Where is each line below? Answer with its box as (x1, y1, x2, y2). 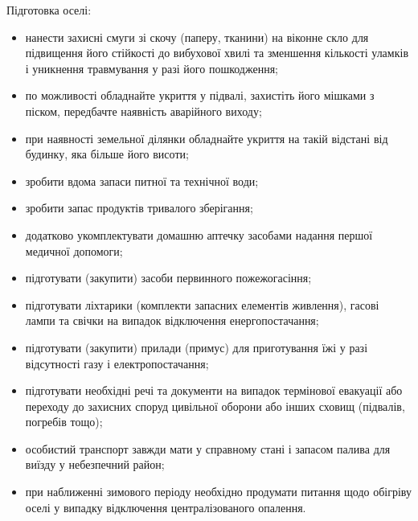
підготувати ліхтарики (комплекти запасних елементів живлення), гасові (25, 296, 379, 313)
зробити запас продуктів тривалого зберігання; (25, 199, 253, 216)
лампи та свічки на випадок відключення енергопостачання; (25, 312, 319, 329)
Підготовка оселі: (6, 2, 92, 18)
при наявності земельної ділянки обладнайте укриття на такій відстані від (25, 129, 388, 146)
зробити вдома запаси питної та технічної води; (25, 172, 259, 189)
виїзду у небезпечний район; (25, 456, 165, 473)
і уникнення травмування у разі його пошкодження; (25, 59, 278, 76)
